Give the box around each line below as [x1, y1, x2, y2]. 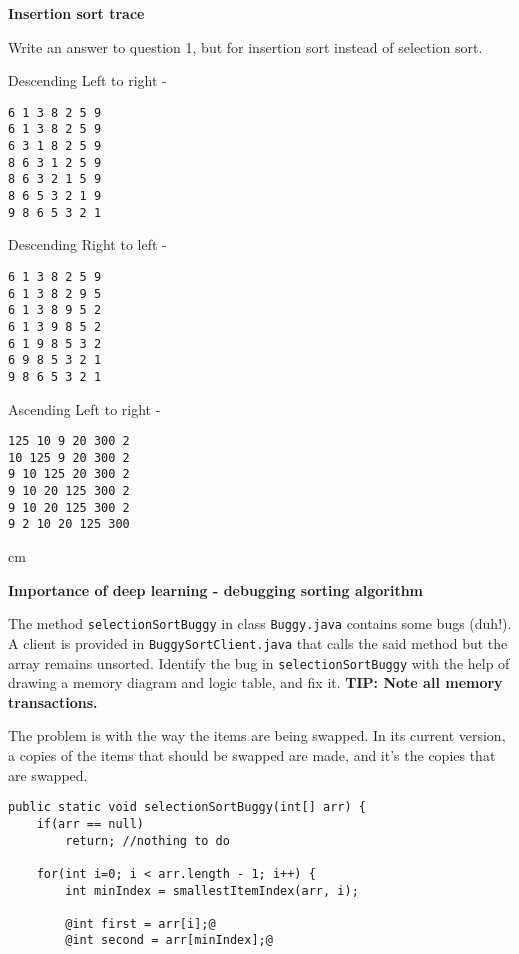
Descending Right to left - [8, 234, 167, 255]
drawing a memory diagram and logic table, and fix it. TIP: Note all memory [8, 672, 503, 693]
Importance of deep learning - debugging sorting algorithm [8, 579, 424, 600]
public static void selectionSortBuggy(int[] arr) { [8, 800, 366, 815]
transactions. [8, 691, 98, 712]
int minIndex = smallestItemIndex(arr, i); [65, 883, 359, 898]
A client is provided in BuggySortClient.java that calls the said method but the [8, 632, 508, 653]
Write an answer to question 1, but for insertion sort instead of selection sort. [8, 36, 483, 57]
